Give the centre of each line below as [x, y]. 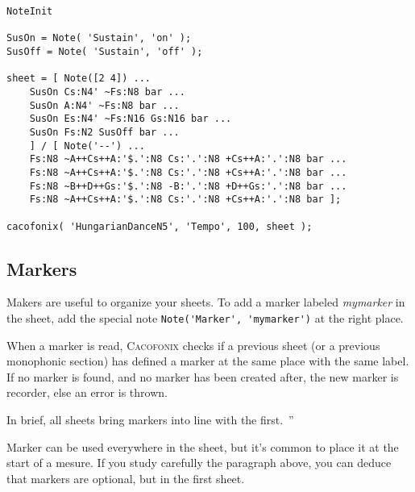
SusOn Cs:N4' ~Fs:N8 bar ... [107, 92]
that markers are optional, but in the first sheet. [126, 478]
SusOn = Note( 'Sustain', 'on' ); [99, 38]
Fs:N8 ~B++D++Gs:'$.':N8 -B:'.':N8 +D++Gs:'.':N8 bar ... [188, 186]
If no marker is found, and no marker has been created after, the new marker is [203, 376]
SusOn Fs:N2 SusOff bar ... [104, 132]
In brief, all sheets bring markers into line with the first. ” [150, 419]
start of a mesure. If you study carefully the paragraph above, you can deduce [199, 463]
